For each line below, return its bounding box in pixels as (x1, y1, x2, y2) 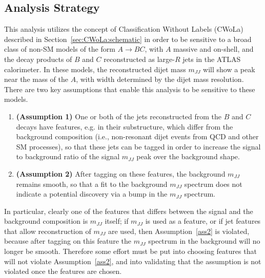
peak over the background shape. (136, 151, 240, 162)
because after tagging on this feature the (4, 236, 131, 246)
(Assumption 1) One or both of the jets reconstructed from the (16, 111, 222, 121)
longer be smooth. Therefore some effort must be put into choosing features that (4, 246, 257, 256)
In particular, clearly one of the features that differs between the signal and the (4, 205, 253, 216)
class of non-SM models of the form (4, 44, 115, 54)
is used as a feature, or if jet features (145, 216, 261, 226)
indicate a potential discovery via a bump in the (16, 188, 168, 199)
